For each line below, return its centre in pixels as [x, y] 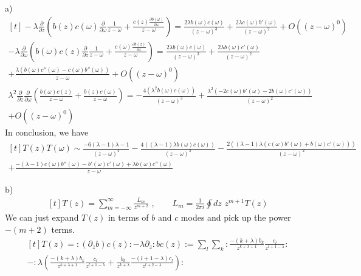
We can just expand [42, 217]
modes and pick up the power [236, 217]
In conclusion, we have [47, 132]
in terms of [128, 217]
